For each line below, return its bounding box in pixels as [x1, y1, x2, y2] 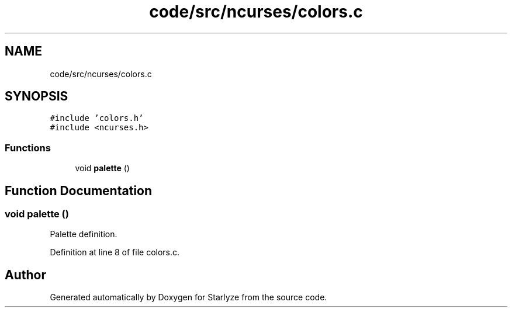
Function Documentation [5, 183, 152, 198]
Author [5, 267, 46, 282]
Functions [5, 141, 51, 154]
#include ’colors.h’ [50, 113, 144, 123]
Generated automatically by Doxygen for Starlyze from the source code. [50, 292, 327, 303]
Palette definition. [50, 229, 117, 240]
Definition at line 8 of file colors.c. [50, 247, 180, 258]
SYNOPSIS [5, 89, 68, 104]
